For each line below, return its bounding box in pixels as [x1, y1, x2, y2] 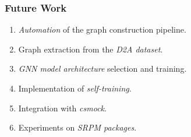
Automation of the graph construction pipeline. [18, 23, 186, 36]
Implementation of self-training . [18, 82, 132, 94]
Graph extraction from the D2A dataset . [18, 43, 163, 55]
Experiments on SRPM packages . [18, 121, 137, 134]
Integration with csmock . [18, 101, 107, 114]
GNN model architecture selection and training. [18, 62, 187, 75]
